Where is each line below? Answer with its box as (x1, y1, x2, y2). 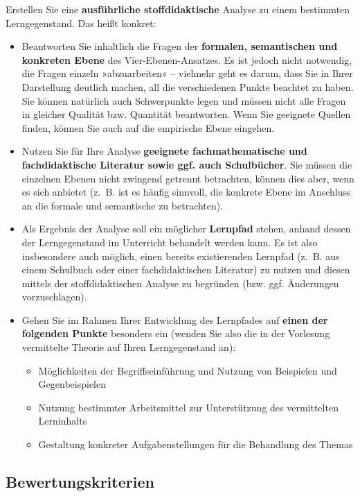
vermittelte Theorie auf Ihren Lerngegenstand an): (21, 340, 236, 354)
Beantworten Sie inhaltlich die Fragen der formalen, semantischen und (21, 39, 338, 53)
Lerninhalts (38, 413, 87, 428)
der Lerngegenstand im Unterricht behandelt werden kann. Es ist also (21, 234, 318, 249)
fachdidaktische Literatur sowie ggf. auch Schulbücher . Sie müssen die (21, 157, 352, 171)
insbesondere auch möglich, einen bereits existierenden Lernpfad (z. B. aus (21, 248, 340, 263)
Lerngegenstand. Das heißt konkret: (6, 15, 156, 30)
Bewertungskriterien (6, 471, 154, 493)
